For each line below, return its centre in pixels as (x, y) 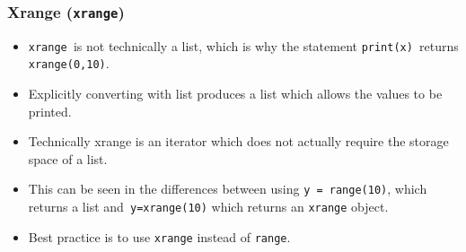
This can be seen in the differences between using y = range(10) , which (228, 189)
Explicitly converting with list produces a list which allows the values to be (235, 94)
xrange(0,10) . (69, 63)
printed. (50, 111)
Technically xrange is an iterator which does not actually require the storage (238, 141)
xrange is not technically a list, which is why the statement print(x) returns (243, 45)
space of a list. (68, 158)
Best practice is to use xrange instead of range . (159, 236)
